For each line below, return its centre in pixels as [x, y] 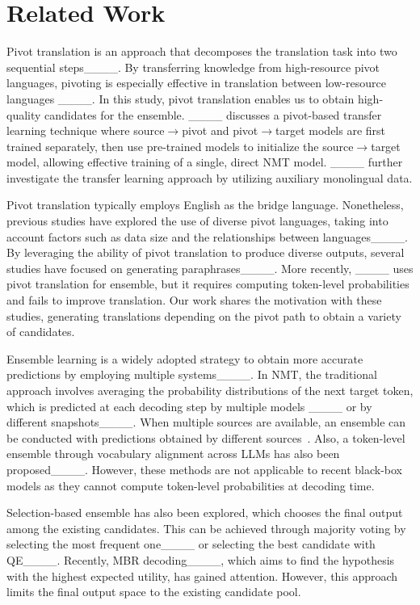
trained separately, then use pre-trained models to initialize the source [180, 146]
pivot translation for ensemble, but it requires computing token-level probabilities [208, 284]
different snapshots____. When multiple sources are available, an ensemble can [206, 422]
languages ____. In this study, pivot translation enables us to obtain [181, 98]
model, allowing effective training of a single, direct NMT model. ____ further [205, 162]
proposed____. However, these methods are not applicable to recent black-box [204, 469]
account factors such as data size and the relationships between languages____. [207, 236]
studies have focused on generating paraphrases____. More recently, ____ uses [210, 268]
